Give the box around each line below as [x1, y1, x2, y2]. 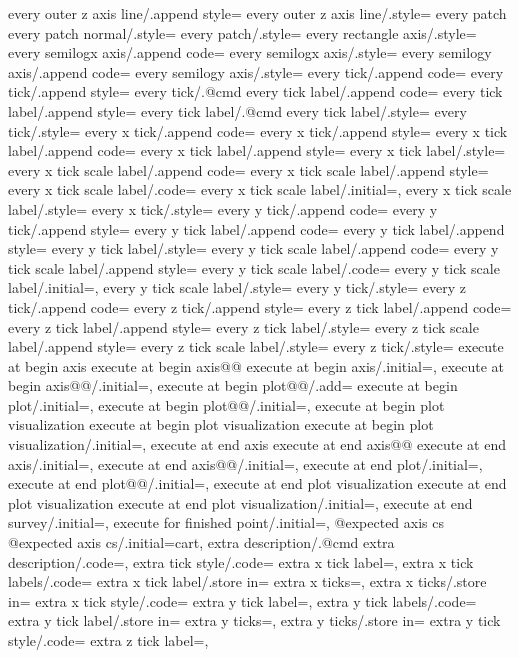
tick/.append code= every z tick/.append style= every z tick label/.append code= [8, 296, 512, 317]
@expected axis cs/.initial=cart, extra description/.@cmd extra [8, 532, 395, 553]
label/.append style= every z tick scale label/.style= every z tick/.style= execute [8, 336, 504, 357]
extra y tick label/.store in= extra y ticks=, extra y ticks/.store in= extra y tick [8, 610, 501, 631]
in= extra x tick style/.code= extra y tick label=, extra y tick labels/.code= [8, 590, 477, 611]
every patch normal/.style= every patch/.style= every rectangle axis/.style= [8, 22, 477, 43]
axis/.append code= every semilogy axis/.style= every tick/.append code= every [8, 61, 504, 82]
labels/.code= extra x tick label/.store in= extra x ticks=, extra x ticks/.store [8, 571, 487, 592]
